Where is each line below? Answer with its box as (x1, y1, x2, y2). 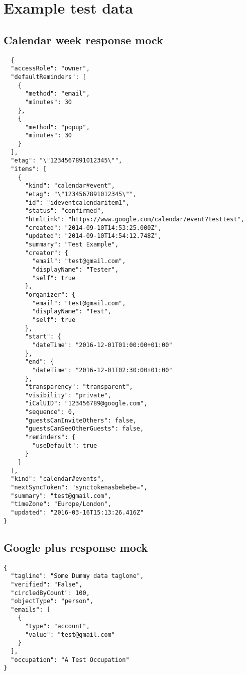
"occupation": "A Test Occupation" (11, 656, 130, 663)
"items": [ (11, 165, 47, 173)
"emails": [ (11, 606, 51, 613)
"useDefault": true (32, 442, 97, 449)
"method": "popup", (25, 123, 90, 131)
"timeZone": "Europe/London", (11, 500, 111, 508)
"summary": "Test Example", (25, 241, 119, 248)
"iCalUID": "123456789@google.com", (25, 400, 148, 407)
